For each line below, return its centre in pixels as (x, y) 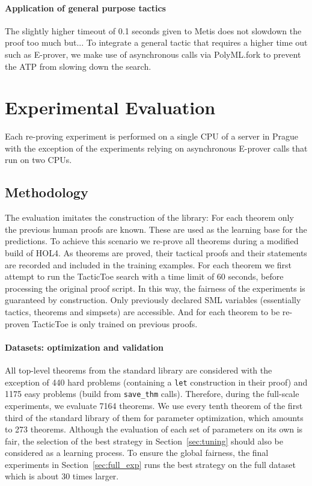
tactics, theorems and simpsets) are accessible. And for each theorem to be (142, 312)
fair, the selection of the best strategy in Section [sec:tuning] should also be (144, 441)
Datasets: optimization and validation (84, 347)
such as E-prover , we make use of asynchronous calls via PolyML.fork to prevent (153, 54)
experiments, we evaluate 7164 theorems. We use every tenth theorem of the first (154, 405)
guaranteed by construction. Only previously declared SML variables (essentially (153, 300)
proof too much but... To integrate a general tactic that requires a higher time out (156, 42)
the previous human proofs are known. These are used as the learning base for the (156, 229)
